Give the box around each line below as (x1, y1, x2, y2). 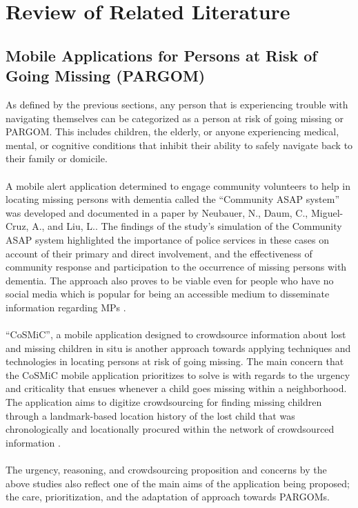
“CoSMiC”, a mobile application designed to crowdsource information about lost (6, 327, 346, 342)
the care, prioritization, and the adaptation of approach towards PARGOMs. (6, 489, 330, 504)
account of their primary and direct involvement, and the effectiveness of (6, 246, 312, 260)
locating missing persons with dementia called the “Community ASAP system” (6, 192, 340, 206)
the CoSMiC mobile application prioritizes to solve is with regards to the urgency (6, 367, 350, 382)
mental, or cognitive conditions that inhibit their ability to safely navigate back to (6, 137, 353, 152)
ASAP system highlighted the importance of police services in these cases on (6, 232, 329, 246)
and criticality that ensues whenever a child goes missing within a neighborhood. (6, 381, 347, 395)
